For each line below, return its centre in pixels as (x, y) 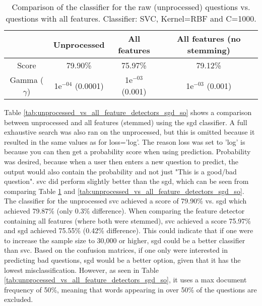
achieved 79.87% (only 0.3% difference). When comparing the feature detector (124, 210)
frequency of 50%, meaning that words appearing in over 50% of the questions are (130, 289)
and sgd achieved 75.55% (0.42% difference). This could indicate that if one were (129, 230)
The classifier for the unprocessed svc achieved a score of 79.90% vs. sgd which (125, 201)
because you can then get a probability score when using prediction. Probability (127, 151)
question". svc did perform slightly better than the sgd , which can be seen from (126, 181)
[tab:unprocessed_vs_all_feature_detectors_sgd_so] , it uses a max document (125, 280)
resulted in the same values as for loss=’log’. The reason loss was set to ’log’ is (125, 141)
